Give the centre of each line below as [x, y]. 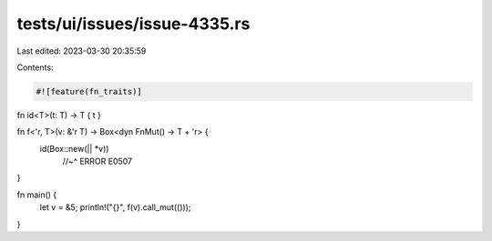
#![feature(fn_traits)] [89, 91]
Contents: [35, 67]
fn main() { [37, 195]
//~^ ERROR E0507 [97, 161]
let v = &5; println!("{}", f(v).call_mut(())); [115, 207]
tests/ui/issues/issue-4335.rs [133, 24]
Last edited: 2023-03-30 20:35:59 [82, 51]
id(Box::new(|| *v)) [74, 148]
